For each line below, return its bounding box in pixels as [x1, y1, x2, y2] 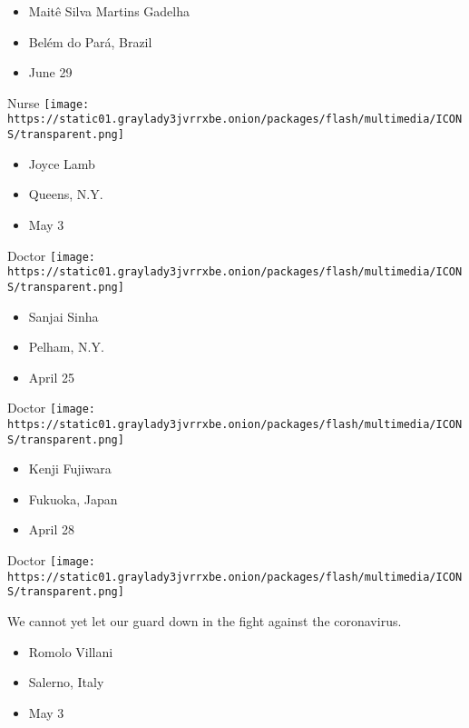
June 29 [28, 63, 73, 82]
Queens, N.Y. [28, 184, 103, 204]
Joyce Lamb [28, 154, 95, 173]
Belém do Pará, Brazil [28, 32, 152, 51]
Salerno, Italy [28, 673, 104, 692]
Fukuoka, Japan [28, 489, 118, 508]
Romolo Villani [28, 642, 113, 661]
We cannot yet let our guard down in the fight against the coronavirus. [7, 612, 402, 630]
